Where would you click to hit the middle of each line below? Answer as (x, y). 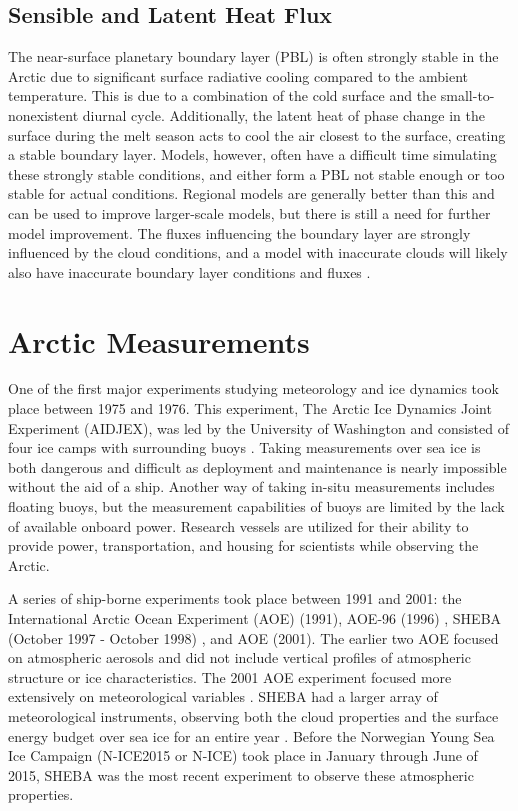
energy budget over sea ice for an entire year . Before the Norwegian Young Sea (251, 735)
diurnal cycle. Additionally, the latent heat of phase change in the (284, 114)
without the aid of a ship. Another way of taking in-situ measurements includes (251, 486)
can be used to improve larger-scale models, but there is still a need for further (249, 212)
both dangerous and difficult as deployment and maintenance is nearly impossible (257, 466)
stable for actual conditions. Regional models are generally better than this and (251, 193)
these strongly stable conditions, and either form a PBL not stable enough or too (256, 173)
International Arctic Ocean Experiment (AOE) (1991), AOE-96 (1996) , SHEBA (255, 617)
